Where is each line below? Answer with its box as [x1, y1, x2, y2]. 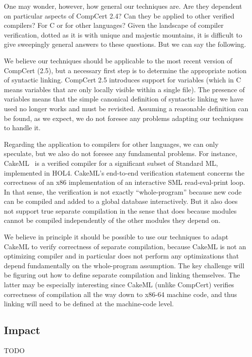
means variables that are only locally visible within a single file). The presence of [4, 84, 245, 94]
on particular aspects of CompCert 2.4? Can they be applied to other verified [4, 10, 234, 20]
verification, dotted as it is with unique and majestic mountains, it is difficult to [4, 29, 242, 40]
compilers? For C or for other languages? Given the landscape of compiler [4, 20, 224, 30]
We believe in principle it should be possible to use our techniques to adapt [4, 232, 229, 242]
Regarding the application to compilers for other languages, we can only [4, 139, 219, 149]
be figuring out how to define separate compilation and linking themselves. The [4, 270, 240, 280]
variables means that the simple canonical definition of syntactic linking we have [4, 94, 244, 104]
